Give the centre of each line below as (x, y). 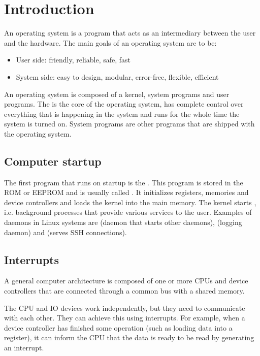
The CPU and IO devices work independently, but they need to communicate (125, 308)
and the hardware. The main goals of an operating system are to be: (110, 42)
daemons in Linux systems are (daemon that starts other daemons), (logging (123, 222)
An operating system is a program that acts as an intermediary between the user (130, 33)
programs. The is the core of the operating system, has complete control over (124, 104)
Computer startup (53, 161)
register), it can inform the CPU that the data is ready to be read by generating (129, 337)
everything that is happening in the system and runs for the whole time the (122, 114)
